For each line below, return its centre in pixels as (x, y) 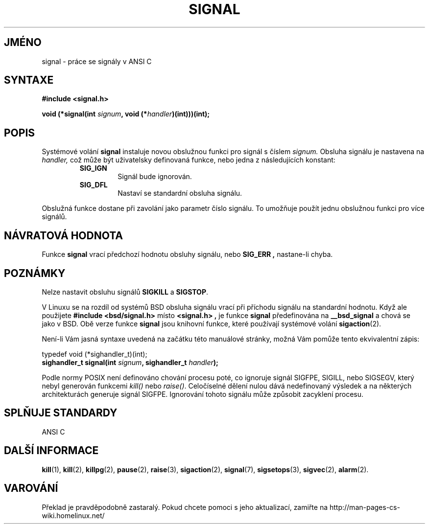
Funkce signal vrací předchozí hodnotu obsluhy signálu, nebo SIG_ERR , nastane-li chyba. (187, 254)
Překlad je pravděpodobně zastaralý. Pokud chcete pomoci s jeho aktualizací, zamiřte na (185, 507)
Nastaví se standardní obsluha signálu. (180, 193)
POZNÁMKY (35, 273)
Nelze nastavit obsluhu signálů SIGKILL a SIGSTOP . (125, 292)
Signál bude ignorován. (155, 177)
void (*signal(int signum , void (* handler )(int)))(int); (126, 114)
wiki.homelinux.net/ (73, 515)
